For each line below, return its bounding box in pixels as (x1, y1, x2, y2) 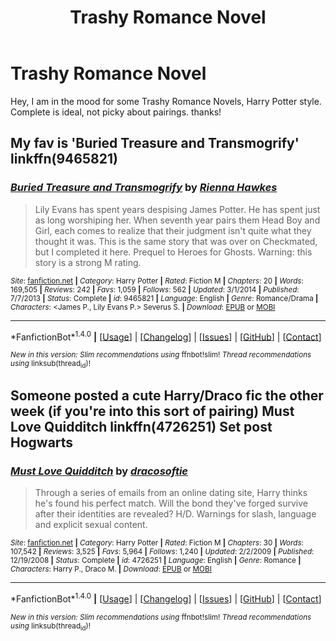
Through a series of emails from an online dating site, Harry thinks (34, 487, 308, 499)
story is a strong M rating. (34, 256, 142, 268)
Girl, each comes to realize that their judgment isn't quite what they (34, 224, 312, 236)
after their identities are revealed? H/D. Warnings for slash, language (34, 508, 317, 520)
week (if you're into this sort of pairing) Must (10, 403, 295, 420)
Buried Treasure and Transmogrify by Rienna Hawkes (10, 181, 278, 195)
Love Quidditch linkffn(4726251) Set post (10, 419, 273, 435)
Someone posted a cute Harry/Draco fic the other (10, 387, 324, 404)
